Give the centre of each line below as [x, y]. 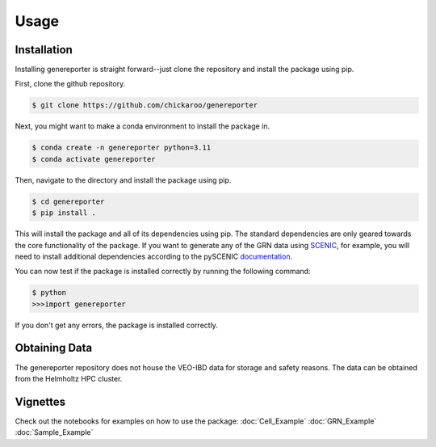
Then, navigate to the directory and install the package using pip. [123, 180]
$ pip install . [64, 213]
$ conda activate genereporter [94, 159]
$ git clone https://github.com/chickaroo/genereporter [145, 105]
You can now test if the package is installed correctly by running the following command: [163, 272]
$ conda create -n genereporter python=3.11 [122, 148]
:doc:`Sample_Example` [54, 432]
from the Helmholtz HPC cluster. [69, 378]
